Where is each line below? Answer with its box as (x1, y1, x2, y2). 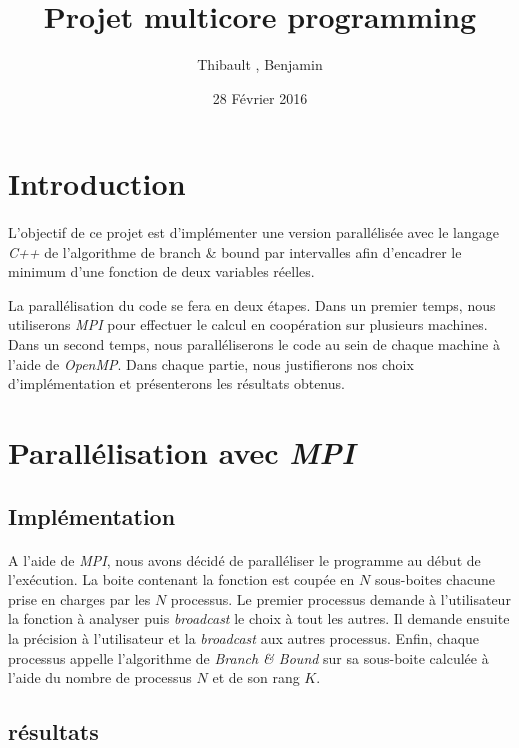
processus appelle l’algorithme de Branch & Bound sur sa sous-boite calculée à (8, 647, 489, 668)
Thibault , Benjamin (197, 54, 323, 75)
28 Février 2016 (212, 87, 308, 108)
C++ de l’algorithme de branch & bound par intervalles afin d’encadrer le (8, 241, 462, 262)
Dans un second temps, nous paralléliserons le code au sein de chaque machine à (8, 334, 500, 355)
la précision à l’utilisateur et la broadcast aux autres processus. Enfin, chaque (8, 627, 480, 648)
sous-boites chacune (374, 569, 495, 590)
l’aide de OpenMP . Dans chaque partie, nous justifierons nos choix (8, 353, 414, 374)
